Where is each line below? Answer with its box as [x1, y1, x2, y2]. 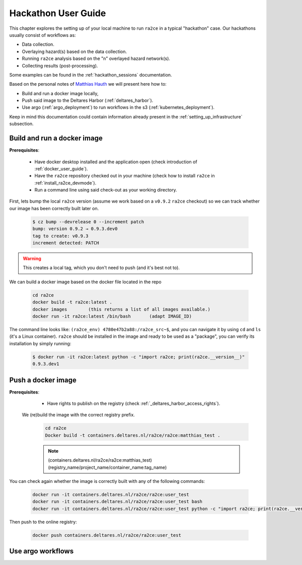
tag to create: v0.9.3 [32, 233, 89, 239]
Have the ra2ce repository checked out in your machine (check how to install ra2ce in [34, 173, 215, 179]
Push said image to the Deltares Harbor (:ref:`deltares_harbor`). [22, 97, 154, 103]
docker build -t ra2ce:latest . [32, 299, 113, 305]
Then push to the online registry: [9, 519, 78, 525]
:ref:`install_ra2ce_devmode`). [34, 179, 97, 186]
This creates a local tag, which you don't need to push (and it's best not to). [23, 265, 180, 271]
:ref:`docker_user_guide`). [34, 165, 88, 171]
